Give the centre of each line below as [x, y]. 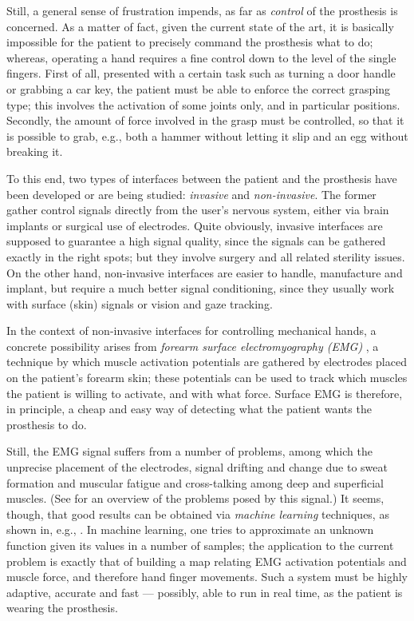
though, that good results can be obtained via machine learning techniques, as [198, 514]
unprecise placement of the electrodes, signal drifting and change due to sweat [197, 467]
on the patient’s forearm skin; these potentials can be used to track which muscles [207, 378]
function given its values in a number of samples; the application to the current [200, 545]
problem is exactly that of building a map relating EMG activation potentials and [207, 561]
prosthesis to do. [47, 424]
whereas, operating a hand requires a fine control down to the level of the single [201, 57]
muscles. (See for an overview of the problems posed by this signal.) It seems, [195, 498]
